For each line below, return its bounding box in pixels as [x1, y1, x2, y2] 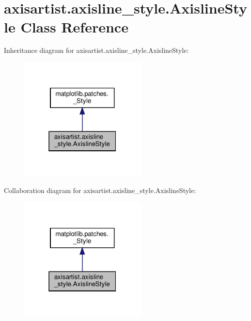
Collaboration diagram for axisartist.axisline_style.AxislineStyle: [4, 185, 196, 195]
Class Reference [20, 17, 128, 37]
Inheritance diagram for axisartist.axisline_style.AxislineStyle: [4, 45, 189, 55]
